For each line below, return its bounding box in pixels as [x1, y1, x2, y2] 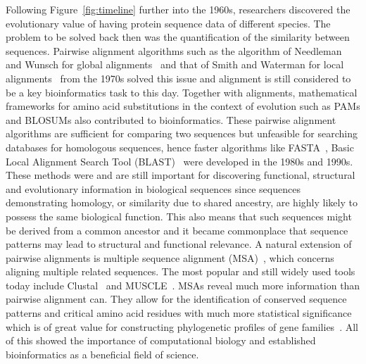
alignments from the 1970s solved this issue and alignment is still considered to [6, 70, 351, 85]
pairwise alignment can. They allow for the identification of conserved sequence [6, 291, 347, 306]
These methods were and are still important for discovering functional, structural [6, 168, 355, 182]
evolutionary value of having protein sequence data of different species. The [6, 15, 331, 30]
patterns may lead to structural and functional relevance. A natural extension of [6, 237, 352, 251]
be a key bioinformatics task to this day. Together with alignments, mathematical [6, 84, 358, 99]
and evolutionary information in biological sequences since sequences [6, 181, 301, 196]
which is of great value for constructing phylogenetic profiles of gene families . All [6, 319, 358, 334]
